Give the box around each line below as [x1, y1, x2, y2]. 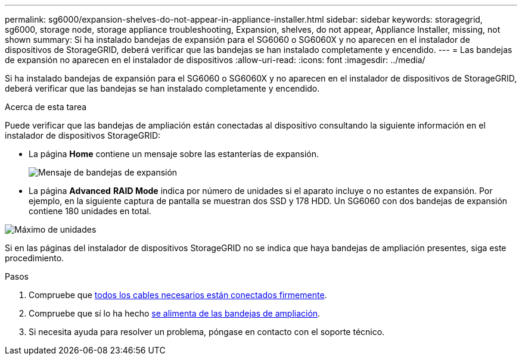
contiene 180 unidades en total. [29, 206, 151, 216]
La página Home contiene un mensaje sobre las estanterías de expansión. [29, 149, 319, 159]
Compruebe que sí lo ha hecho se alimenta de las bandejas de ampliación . [29, 308, 321, 318]
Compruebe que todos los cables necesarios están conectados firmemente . [29, 290, 327, 300]
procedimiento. [5, 253, 64, 263]
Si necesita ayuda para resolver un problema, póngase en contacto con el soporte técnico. [29, 327, 385, 337]
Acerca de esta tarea [5, 102, 87, 112]
